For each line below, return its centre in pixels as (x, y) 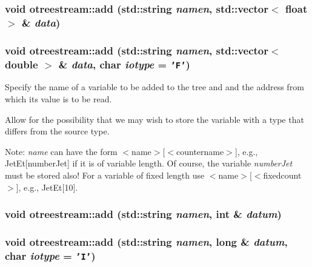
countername (200, 151)
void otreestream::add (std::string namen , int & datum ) (143, 214)
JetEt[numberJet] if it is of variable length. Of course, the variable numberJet (149, 163)
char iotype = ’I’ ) (50, 255)
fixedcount (282, 175)
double (22, 64)
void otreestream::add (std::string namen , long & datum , (146, 241)
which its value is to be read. (58, 99)
